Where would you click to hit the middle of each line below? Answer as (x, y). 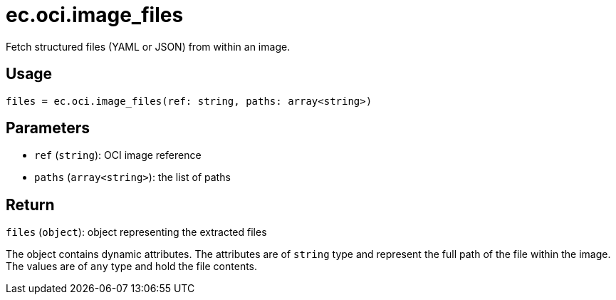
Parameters (48, 128)
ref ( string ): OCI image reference (118, 155)
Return (30, 205)
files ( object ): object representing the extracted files (136, 232)
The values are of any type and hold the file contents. (132, 267)
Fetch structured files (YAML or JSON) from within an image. (148, 46)
